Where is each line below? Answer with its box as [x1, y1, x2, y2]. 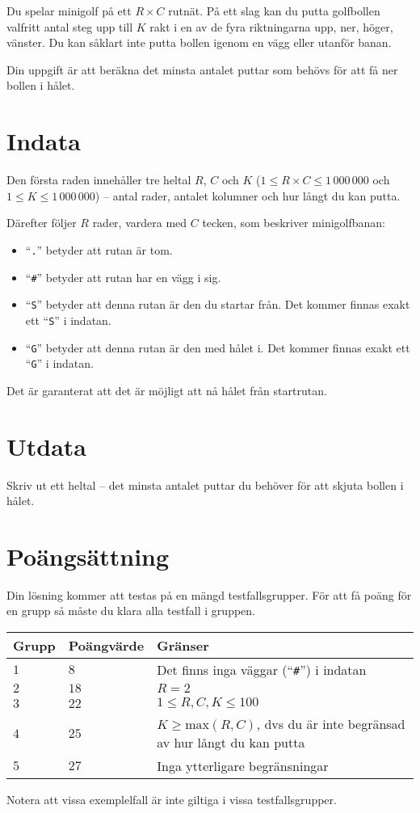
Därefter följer [6, 214, 77, 231]
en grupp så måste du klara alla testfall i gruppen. [6, 602, 255, 619]
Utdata [6, 429, 87, 462]
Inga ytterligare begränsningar [157, 756, 329, 776]
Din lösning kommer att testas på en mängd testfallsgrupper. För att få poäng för [6, 586, 412, 603]
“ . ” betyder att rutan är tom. [25, 241, 173, 258]
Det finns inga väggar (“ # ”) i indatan [157, 660, 367, 680]
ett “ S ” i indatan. [25, 311, 111, 328]
